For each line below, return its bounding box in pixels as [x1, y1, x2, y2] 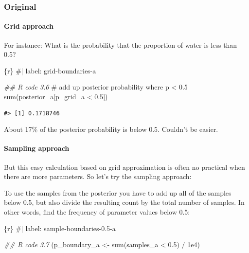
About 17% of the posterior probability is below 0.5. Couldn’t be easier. [4, 124, 218, 134]
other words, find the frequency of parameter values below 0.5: [4, 206, 190, 217]
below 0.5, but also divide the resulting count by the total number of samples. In [4, 197, 245, 207]
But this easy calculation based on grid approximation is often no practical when [4, 162, 245, 172]
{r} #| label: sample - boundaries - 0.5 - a [4, 223, 116, 233]
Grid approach [4, 21, 53, 31]
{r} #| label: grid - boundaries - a [4, 65, 96, 75]
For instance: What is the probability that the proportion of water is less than [4, 39, 237, 50]
